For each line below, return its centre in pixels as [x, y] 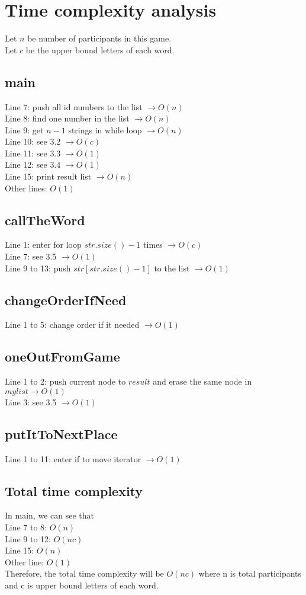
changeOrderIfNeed [66, 300]
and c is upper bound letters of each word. [82, 585]
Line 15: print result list [48, 176]
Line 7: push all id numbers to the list [74, 106]
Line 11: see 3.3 [33, 153]
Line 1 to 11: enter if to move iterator [73, 458]
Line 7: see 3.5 [31, 256]
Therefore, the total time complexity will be [84, 573]
